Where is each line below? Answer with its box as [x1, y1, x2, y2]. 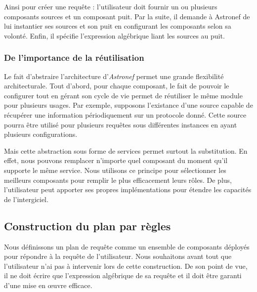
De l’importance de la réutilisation [4, 51, 144, 64]
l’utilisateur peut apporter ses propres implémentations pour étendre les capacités [4, 184, 252, 195]
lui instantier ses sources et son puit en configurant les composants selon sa [4, 21, 231, 31]
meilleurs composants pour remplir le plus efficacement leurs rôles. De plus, [4, 174, 232, 185]
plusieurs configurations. [4, 129, 78, 139]
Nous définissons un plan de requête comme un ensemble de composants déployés [4, 241, 250, 251]
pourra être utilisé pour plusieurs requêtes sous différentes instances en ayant [4, 119, 237, 129]
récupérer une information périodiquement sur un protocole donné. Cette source [4, 109, 247, 120]
